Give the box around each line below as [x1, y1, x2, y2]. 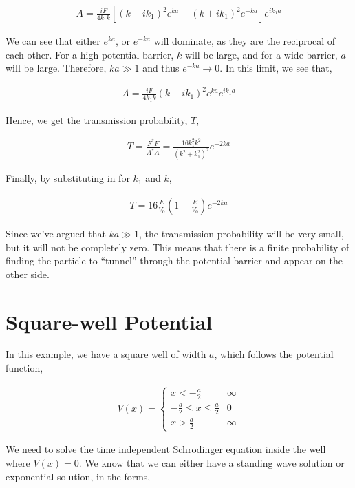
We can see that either [6, 34, 100, 48]
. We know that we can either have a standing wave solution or [78, 455, 345, 469]
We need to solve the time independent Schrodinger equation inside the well [6, 442, 326, 456]
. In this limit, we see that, [219, 61, 332, 75]
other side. [6, 266, 50, 281]
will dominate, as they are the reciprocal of [153, 34, 336, 48]
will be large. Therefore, [6, 61, 107, 75]
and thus [142, 61, 180, 75]
